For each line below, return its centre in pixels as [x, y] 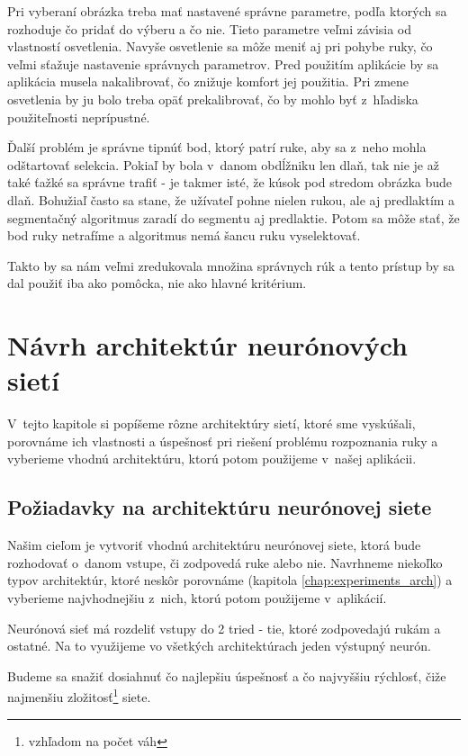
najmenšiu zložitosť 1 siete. [79, 696]
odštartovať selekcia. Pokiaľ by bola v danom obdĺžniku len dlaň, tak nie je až [223, 164]
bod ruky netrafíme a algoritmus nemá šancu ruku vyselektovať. [184, 235]
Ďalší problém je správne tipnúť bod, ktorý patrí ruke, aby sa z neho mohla [217, 147]
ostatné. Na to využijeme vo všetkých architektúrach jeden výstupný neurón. [219, 646]
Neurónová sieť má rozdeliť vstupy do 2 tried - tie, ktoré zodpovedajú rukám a [224, 628]
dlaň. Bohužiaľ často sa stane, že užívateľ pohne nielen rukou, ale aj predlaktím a [231, 199]
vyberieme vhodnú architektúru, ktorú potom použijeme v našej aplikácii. [212, 459]
